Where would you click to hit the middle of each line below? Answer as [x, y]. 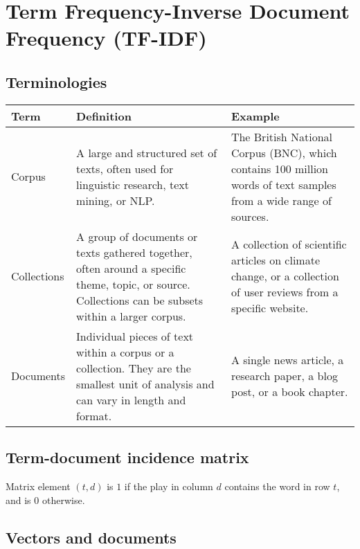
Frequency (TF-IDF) [106, 38]
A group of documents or [137, 236]
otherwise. [63, 499]
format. [94, 415]
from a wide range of [281, 200]
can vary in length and [131, 399]
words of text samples [283, 184]
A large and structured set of [147, 152]
